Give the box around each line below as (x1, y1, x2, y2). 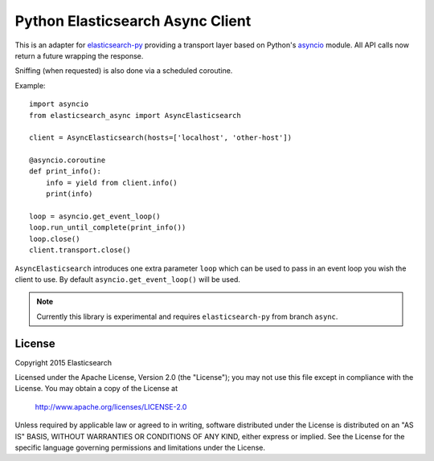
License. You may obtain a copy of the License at (14, 384, 178, 394)
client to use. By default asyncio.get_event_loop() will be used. (14, 274, 241, 284)
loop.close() (29, 234, 80, 243)
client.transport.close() (29, 246, 132, 255)
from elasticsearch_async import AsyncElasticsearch (29, 111, 241, 120)
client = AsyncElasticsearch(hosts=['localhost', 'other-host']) (29, 133, 293, 142)
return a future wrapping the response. (14, 51, 144, 60)
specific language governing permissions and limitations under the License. (14, 443, 265, 452)
